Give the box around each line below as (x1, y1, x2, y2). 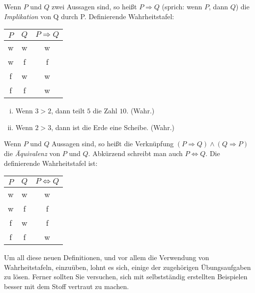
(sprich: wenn (162, 1, 202, 11)
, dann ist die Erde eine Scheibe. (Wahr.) (51, 122, 174, 132)
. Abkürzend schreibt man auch (88, 148, 183, 158)
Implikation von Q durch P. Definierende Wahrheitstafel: (4, 11, 174, 21)
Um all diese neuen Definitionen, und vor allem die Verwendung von (4, 252, 209, 263)
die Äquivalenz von (4, 148, 60, 158)
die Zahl (92, 106, 117, 116)
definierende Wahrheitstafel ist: (4, 158, 98, 168)
